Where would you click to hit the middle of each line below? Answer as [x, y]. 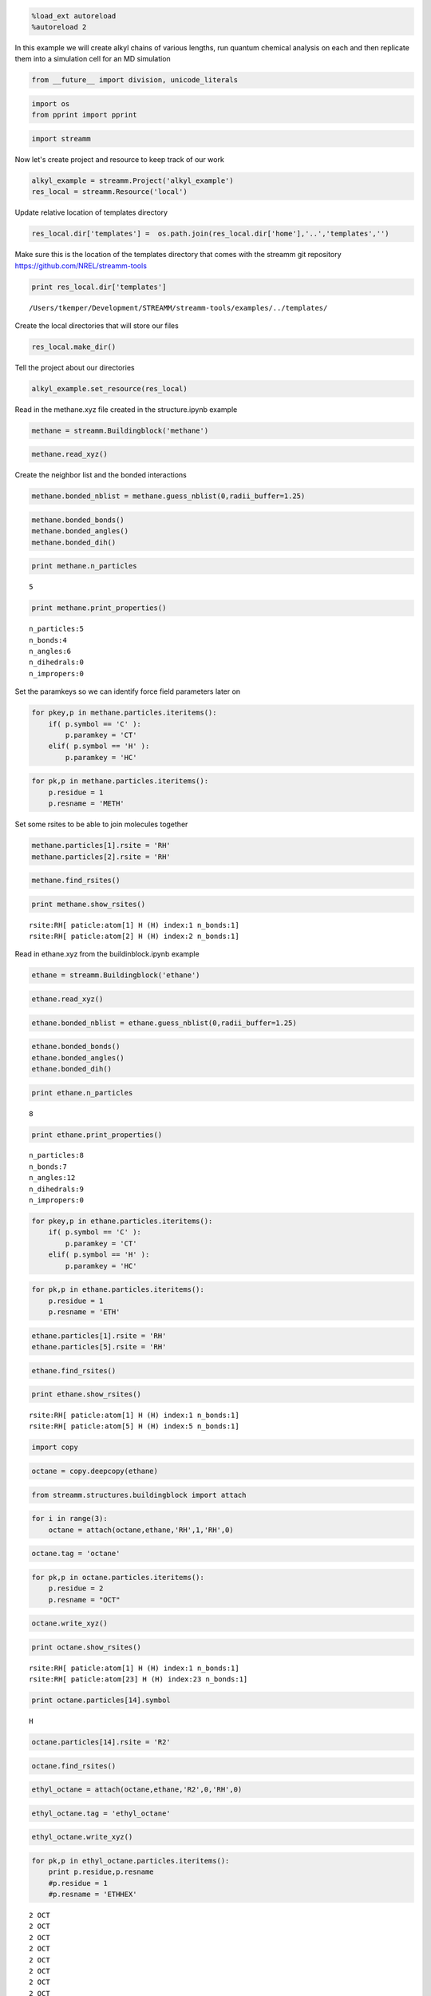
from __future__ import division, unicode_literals [135, 80]
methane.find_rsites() [76, 881]
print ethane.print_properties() [97, 1135]
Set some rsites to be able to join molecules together [101, 824]
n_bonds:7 [48, 1166]
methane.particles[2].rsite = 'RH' [101, 857]
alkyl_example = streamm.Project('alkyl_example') [133, 180]
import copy [55, 1447]
